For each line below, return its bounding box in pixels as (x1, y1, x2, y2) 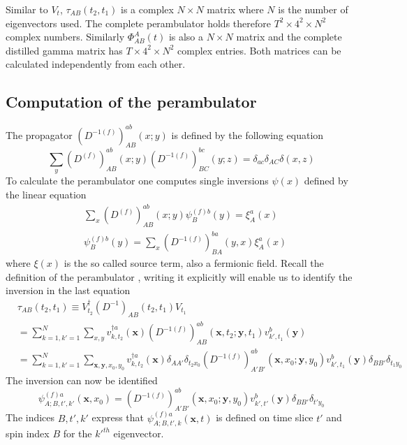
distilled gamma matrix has (6, 43, 123, 57)
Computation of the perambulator (6, 91, 257, 112)
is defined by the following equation (171, 127, 324, 142)
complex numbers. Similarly (6, 29, 125, 44)
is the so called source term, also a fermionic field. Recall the (64, 256, 324, 270)
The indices (6, 410, 55, 425)
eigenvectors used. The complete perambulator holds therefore (6, 15, 271, 30)
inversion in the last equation (6, 283, 131, 298)
